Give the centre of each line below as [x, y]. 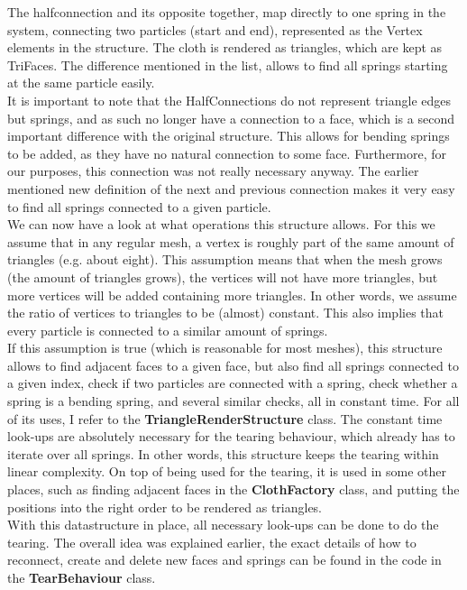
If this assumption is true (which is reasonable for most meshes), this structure [225, 348]
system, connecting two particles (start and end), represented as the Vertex [215, 29]
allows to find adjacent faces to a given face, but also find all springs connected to [233, 365]
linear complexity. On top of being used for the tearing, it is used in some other [227, 471]
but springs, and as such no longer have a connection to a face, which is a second [231, 118]
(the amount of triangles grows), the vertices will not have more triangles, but [223, 277]
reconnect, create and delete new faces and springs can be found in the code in [224, 560]
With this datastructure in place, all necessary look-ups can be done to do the [223, 525]
